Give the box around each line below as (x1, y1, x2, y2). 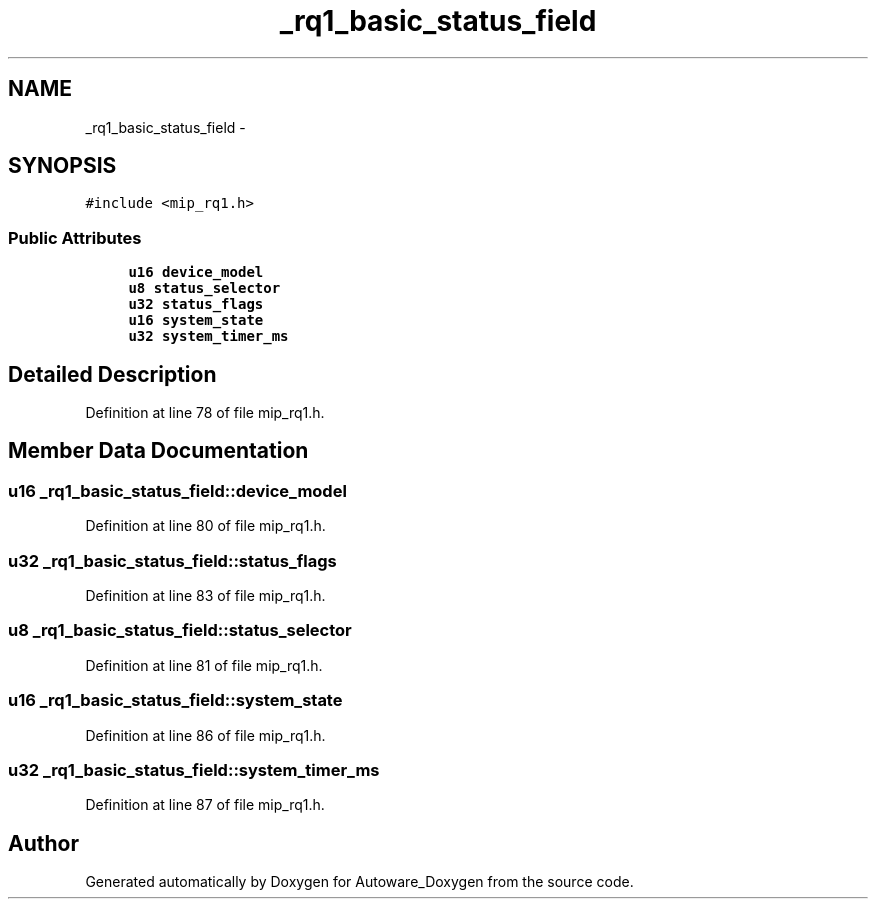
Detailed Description (8, 361, 217, 387)
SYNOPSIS (8, 153, 117, 179)
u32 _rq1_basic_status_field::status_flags (8, 550, 337, 571)
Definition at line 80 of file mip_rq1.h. (85, 517, 326, 535)
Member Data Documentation (8, 438, 309, 464)
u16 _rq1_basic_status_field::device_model (8, 480, 347, 501)
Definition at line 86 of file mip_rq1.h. (85, 726, 326, 744)
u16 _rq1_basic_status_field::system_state (8, 690, 343, 711)
